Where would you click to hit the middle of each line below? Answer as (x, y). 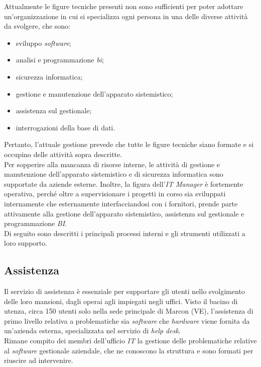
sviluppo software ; (43, 43)
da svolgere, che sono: (37, 26)
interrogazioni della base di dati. (66, 127)
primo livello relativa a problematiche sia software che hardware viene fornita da (127, 320)
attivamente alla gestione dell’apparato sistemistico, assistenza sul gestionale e (124, 213)
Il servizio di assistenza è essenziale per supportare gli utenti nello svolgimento (124, 291)
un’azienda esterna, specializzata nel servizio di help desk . (92, 331)
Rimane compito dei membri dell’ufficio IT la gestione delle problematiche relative (130, 341)
